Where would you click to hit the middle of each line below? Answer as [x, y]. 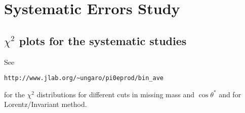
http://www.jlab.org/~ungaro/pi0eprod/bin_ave [84, 78]
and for [230, 94]
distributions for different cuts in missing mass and [116, 94]
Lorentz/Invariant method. [46, 104]
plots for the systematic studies [103, 40]
